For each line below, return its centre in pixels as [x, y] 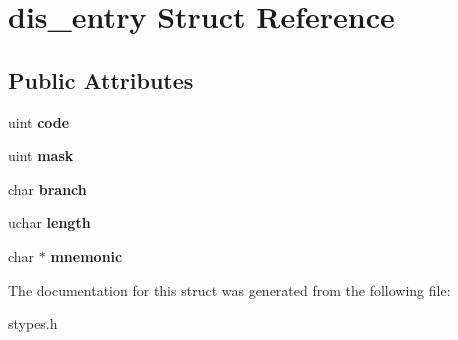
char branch [47, 188]
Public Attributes [101, 79]
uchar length [49, 222]
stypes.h [33, 323]
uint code [39, 121]
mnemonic [86, 255]
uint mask [41, 155]
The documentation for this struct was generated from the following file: [229, 289]
